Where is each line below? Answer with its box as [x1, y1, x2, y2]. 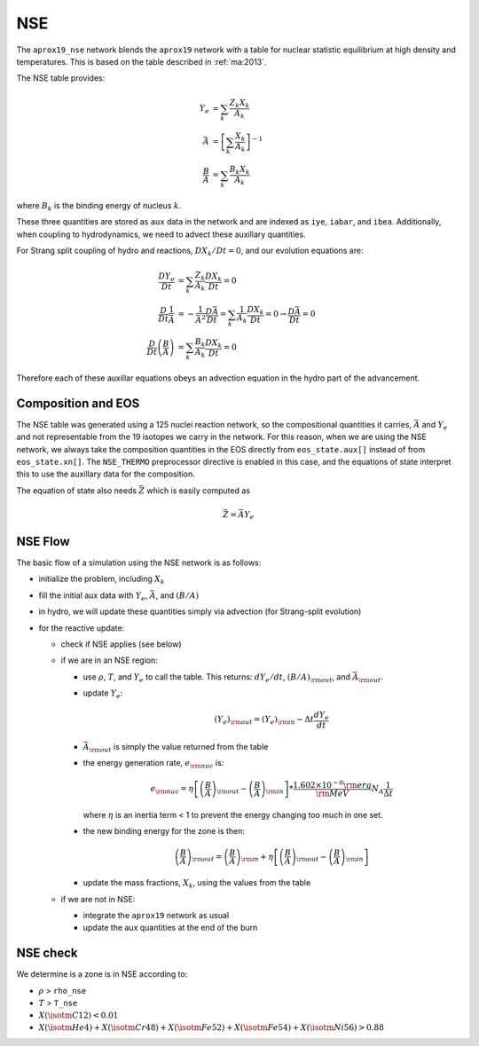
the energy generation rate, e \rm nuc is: [82, 758, 224, 771]
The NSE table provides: [16, 73, 106, 83]
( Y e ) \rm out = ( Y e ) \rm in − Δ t [214, 714, 315, 727]
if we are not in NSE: [60, 893, 136, 904]
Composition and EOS [16, 396, 140, 411]
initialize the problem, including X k [38, 573, 165, 586]
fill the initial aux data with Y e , [38, 590, 148, 602]
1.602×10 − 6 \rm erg [293, 779, 373, 790]
